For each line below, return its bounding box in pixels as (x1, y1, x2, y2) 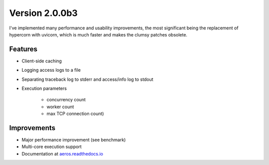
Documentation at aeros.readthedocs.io (21, 151, 103, 157)
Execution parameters (21, 85, 67, 92)
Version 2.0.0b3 (9, 7, 78, 18)
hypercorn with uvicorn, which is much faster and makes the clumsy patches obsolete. (9, 31, 188, 37)
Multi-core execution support (21, 144, 82, 150)
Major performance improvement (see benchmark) (21, 137, 126, 143)
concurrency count (46, 97, 86, 103)
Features (9, 45, 37, 53)
